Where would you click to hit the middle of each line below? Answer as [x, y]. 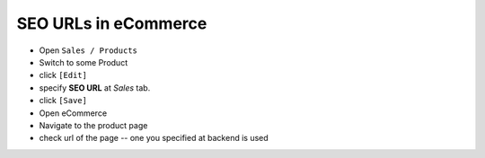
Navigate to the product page [93, 125]
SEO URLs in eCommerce [112, 23]
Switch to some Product [84, 62]
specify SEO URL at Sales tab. [95, 88]
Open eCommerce [73, 113]
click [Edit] [63, 75]
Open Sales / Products [88, 50]
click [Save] [63, 101]
